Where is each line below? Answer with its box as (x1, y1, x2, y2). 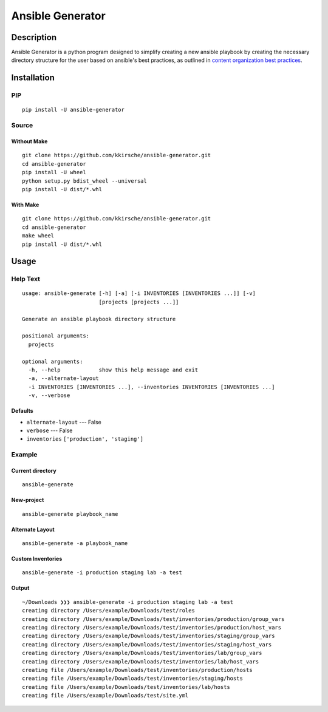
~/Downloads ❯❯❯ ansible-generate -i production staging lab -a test (22, 598, 234, 605)
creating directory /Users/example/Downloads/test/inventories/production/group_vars (22, 615, 285, 622)
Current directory (11, 467, 57, 474)
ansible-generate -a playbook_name (22, 540, 128, 547)
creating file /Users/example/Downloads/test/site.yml (22, 692, 189, 699)
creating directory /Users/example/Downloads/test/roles (22, 607, 196, 614)
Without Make (11, 137, 48, 145)
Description (11, 32, 57, 42)
